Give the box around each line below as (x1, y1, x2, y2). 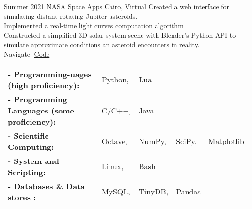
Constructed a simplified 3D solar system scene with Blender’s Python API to (4, 30, 236, 40)
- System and (8, 155, 59, 166)
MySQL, (101, 186, 130, 197)
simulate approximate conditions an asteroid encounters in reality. (4, 39, 200, 49)
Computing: (8, 141, 54, 152)
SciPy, (176, 135, 197, 147)
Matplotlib (208, 135, 244, 147)
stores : (8, 191, 36, 203)
